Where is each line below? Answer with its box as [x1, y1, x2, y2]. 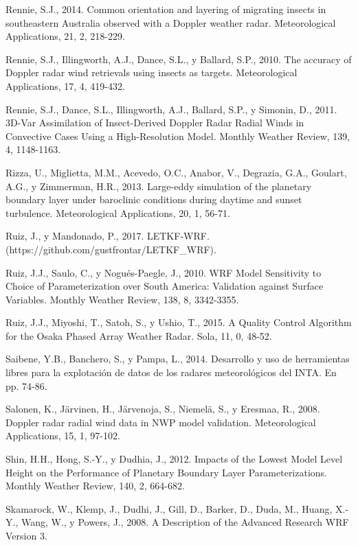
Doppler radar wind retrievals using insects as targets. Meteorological [5, 65, 298, 80]
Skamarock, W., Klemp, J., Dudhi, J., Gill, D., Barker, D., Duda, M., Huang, [5, 501, 333, 515]
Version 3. [5, 529, 47, 542]
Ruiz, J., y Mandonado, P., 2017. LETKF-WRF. [5, 229, 210, 243]
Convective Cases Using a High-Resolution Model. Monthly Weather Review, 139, [5, 128, 350, 143]
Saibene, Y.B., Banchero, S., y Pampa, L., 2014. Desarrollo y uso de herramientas [5, 351, 350, 366]
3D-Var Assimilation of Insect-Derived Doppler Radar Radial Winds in [5, 115, 304, 130]
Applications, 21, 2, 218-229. [5, 29, 125, 43]
